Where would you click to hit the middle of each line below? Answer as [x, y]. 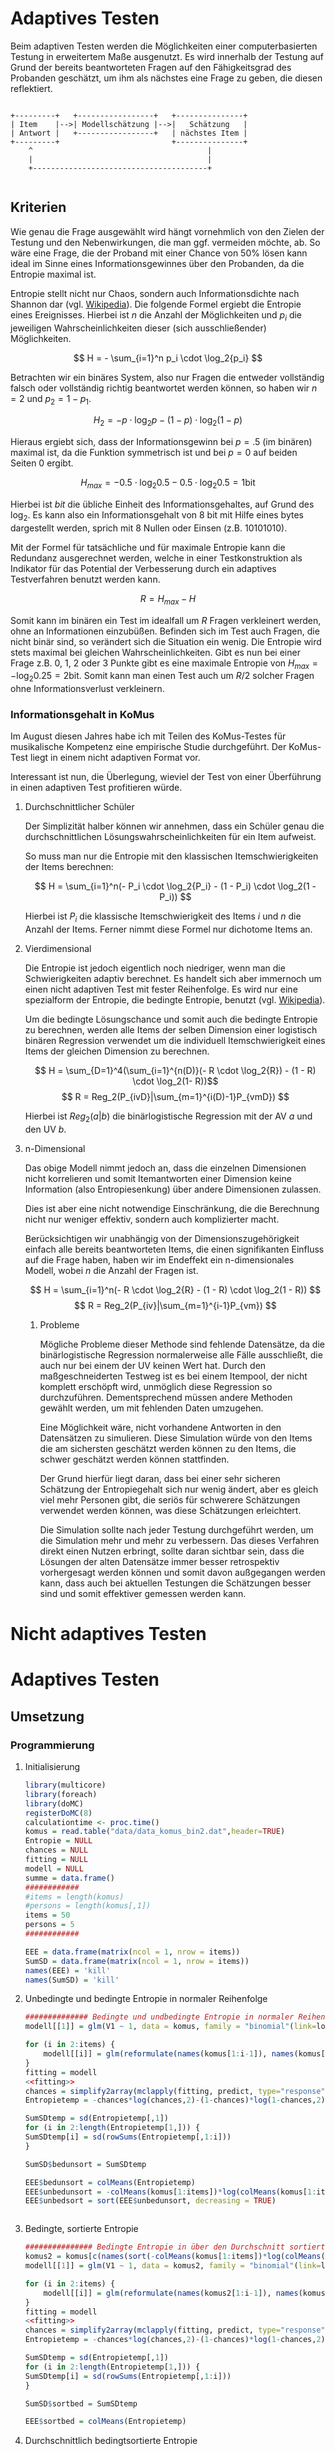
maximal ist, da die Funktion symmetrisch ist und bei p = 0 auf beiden [154, 453]
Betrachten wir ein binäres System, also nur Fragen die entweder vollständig [167, 377]
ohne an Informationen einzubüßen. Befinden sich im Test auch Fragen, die [165, 631]
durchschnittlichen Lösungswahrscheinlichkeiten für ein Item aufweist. [170, 837]
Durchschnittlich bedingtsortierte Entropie [111, 2441]
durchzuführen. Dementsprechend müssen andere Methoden [166, 1398]
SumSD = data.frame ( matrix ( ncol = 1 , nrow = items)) [137, 1961]
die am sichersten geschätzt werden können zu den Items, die [168, 1449]
